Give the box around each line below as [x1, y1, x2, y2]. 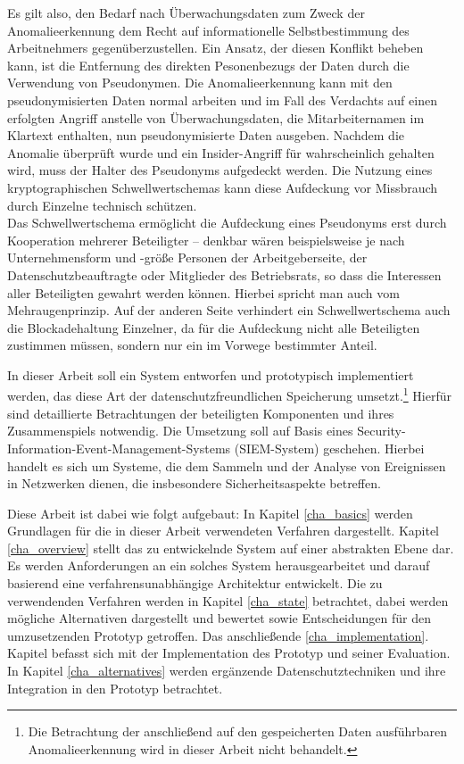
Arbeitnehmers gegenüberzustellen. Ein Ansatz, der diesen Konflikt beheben [7, 38, 424, 57]
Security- [357, 421, 406, 440]
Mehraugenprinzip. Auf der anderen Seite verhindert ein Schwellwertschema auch [7, 301, 451, 320]
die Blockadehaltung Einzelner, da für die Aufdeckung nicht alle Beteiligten [7, 318, 420, 336]
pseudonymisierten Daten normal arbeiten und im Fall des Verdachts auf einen [7, 90, 437, 109]
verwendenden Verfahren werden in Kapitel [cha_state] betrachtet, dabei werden [7, 591, 449, 610]
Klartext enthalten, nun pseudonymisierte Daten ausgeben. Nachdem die [7, 126, 405, 145]
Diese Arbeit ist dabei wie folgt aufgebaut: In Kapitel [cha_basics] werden [7, 503, 413, 522]
